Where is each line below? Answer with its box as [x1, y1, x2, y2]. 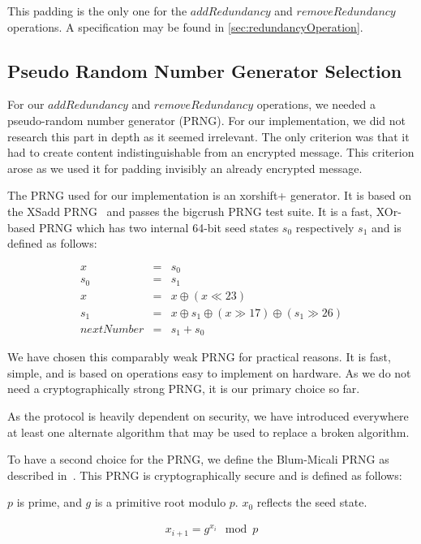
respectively [295, 218, 354, 235]
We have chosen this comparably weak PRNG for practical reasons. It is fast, [7, 348, 391, 365]
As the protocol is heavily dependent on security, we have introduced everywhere [7, 408, 409, 425]
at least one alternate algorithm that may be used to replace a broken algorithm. [7, 423, 410, 440]
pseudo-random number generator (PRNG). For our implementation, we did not [7, 111, 406, 128]
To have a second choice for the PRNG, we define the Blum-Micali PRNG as [7, 451, 389, 468]
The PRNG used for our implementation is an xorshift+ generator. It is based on [7, 187, 412, 204]
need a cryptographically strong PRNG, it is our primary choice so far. [7, 380, 360, 397]
